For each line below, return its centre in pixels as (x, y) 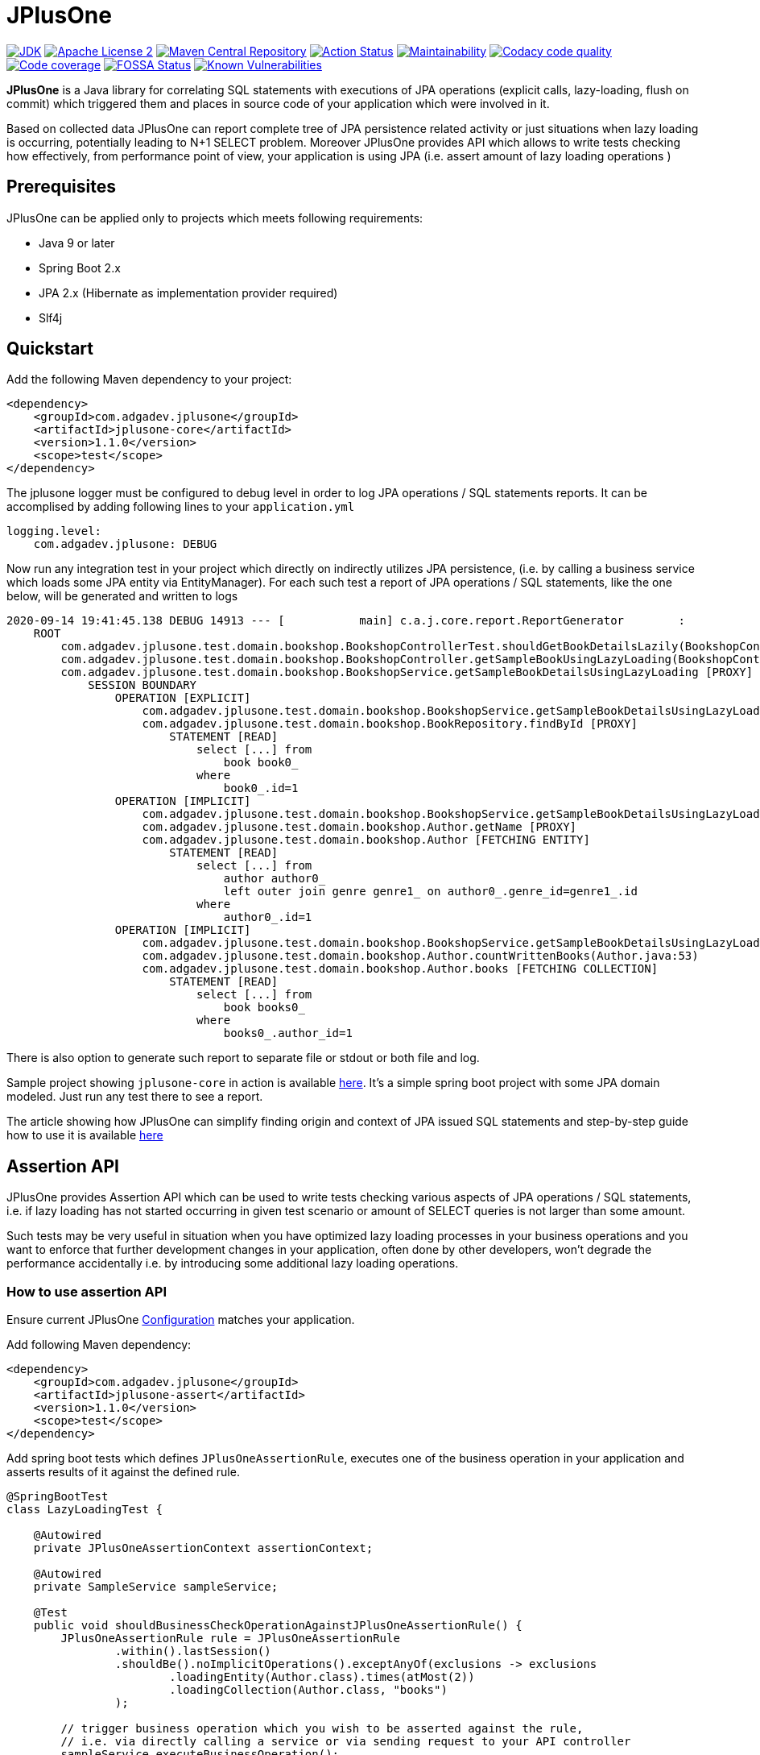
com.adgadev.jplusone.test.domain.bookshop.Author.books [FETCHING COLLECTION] (400, 969)
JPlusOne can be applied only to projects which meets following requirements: (215, 218)
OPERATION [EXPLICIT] (183, 698)
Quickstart (50, 349)
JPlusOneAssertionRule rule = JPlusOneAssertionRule (230, 1639)
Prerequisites (61, 187)
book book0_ (261, 763)
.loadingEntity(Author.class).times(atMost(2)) (322, 1677)
